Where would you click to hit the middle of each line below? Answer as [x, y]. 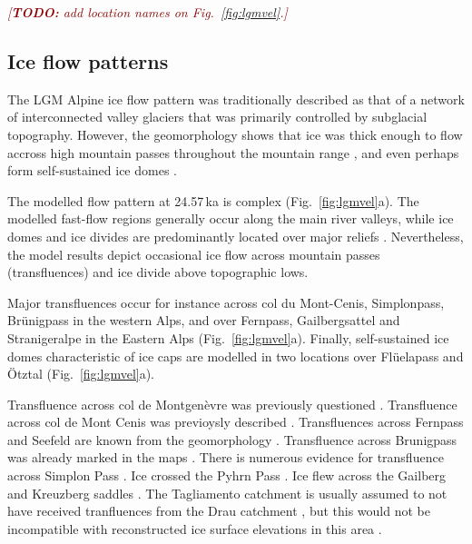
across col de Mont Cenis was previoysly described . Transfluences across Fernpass [236, 422]
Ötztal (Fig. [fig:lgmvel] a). [81, 374]
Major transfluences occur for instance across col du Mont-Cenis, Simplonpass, [226, 302]
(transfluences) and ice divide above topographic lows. [158, 272]
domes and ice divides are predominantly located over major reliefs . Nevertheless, [236, 236]
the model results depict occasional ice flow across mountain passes [194, 254]
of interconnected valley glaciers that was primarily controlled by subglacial [217, 117]
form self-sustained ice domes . [92, 170]
